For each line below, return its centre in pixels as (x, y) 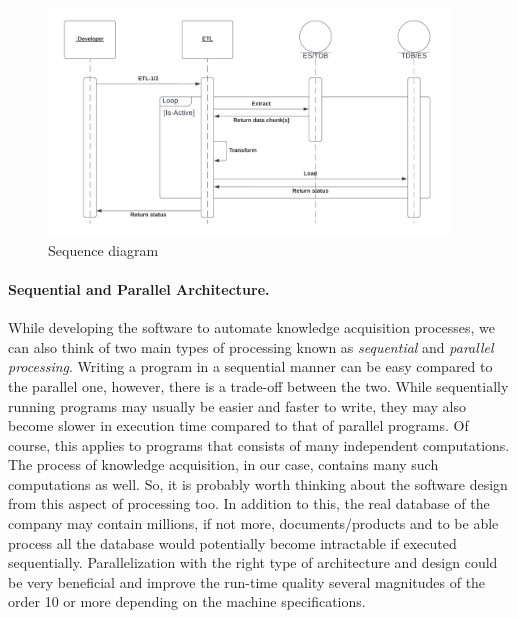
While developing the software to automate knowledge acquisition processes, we (251, 327)
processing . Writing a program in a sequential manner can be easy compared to (250, 366)
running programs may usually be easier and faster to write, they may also (237, 405)
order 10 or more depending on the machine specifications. (187, 601)
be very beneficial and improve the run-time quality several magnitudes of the (247, 581)
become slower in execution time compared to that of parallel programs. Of (238, 425)
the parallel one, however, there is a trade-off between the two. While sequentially (258, 385)
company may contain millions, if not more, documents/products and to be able (253, 523)
